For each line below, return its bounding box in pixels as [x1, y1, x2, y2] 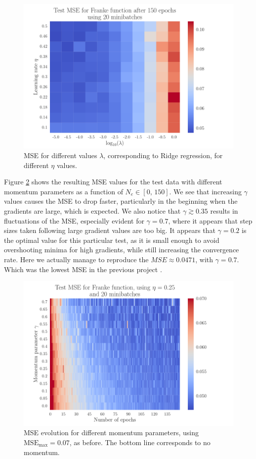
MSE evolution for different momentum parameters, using [24, 427, 199, 438]
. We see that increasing [169, 186, 242, 196]
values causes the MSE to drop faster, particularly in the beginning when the [4, 196, 238, 206]
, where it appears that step [168, 215, 253, 226]
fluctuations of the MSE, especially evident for [4, 215, 144, 226]
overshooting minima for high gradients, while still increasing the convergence [4, 244, 239, 255]
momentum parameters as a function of [4, 186, 123, 196]
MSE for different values [24, 150, 97, 161]
